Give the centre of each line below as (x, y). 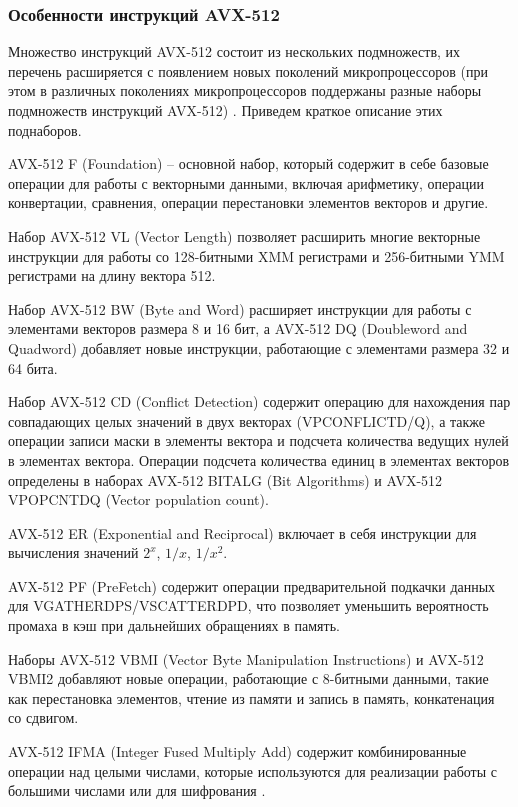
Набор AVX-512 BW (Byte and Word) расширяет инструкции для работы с (240, 308)
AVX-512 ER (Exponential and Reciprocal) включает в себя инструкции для (242, 532)
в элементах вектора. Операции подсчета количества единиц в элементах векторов (259, 459)
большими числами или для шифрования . (137, 790)
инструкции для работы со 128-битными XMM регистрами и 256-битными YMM (256, 255)
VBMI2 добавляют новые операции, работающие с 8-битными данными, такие (248, 678)
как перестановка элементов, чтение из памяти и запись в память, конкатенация (251, 697)
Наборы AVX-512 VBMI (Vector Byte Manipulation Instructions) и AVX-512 (246, 658)
